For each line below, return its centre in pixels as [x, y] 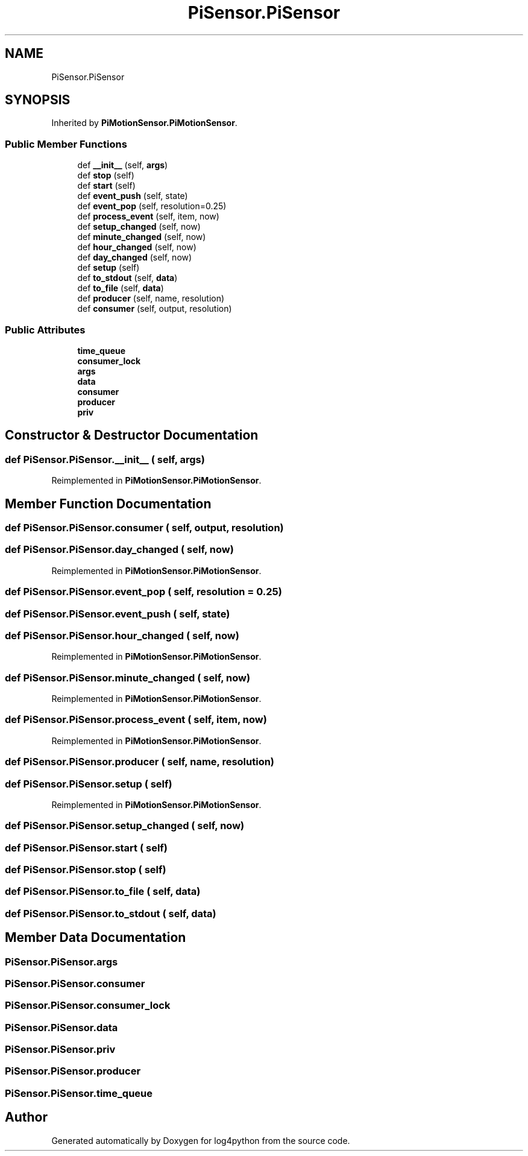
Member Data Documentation [96, 938]
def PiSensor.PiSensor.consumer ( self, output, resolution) [144, 528]
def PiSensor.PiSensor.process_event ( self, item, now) [136, 720]
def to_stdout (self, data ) [127, 278]
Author [26, 1117]
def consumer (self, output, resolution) [155, 309]
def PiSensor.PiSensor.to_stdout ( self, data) [111, 913]
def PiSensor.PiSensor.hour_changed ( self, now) [122, 635]
